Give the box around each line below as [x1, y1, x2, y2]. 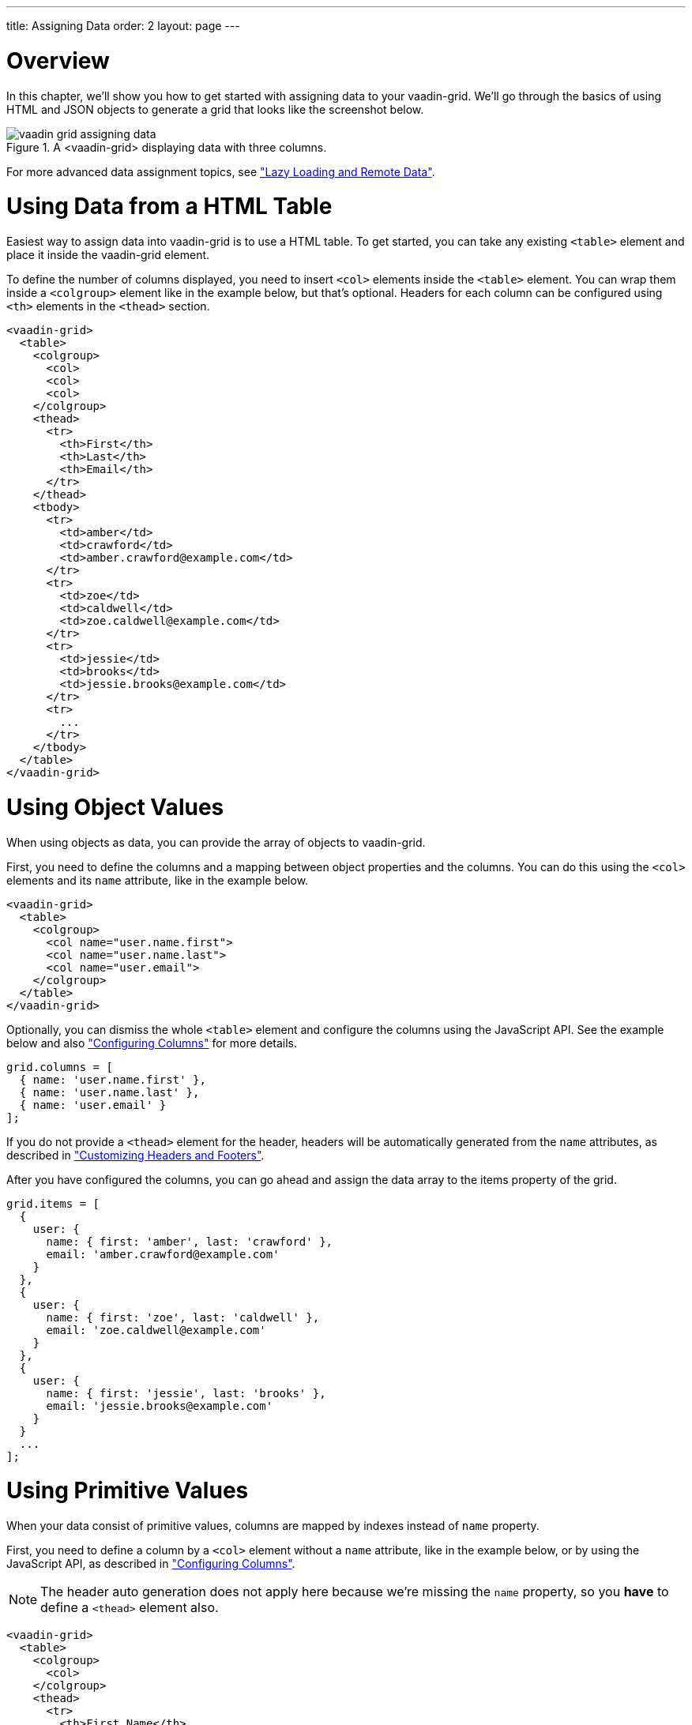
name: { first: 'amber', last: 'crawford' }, [46, 1235, 333, 1248]
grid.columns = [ [6, 1060, 113, 1073]
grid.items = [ [6, 1197, 100, 1210]
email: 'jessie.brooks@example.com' [46, 1399, 273, 1412]
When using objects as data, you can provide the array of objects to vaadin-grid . [6, 835, 426, 849]
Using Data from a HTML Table [6, 193, 333, 220]
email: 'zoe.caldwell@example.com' [46, 1323, 266, 1336]
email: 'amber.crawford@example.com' [46, 1247, 280, 1261]
